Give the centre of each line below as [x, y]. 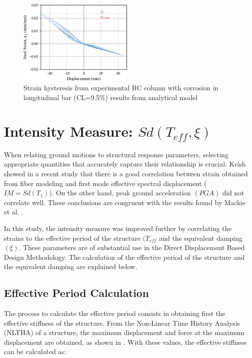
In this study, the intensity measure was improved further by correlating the [118, 228]
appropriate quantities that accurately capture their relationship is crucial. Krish [125, 164]
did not [233, 193]
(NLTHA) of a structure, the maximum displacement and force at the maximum [124, 332]
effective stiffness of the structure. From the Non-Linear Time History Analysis [122, 323]
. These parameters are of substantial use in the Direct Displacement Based [132, 247]
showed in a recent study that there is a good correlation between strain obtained [126, 173]
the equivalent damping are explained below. [71, 266]
